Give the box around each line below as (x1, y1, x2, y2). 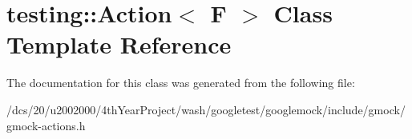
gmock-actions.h (6, 117, 86, 133)
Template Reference (6, 28, 232, 61)
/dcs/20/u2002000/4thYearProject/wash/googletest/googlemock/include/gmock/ (6, 101, 406, 117)
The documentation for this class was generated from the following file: (6, 74, 355, 91)
